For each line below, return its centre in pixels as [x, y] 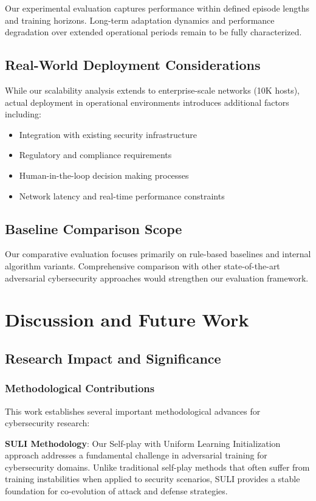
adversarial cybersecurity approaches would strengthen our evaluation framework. [157, 278]
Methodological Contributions [80, 388]
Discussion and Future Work [127, 320]
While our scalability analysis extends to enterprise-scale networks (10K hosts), [152, 90]
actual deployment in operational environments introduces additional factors [147, 102]
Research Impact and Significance [113, 358]
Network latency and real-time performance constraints [122, 195]
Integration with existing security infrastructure [108, 134]
